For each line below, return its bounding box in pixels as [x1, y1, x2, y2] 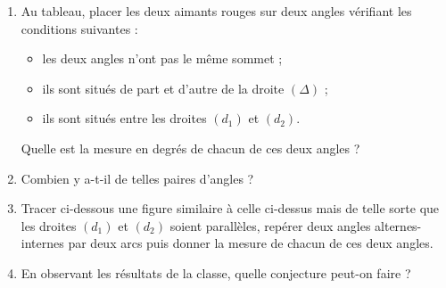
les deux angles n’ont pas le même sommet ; [42, 49, 283, 68]
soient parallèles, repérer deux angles [169, 216, 371, 235]
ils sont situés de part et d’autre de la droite [42, 78, 285, 97]
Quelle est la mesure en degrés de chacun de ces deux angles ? [21, 138, 360, 157]
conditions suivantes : [21, 19, 138, 37]
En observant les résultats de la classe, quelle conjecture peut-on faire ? [21, 263, 411, 282]
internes [21, 234, 64, 252]
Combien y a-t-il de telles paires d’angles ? [21, 169, 254, 187]
